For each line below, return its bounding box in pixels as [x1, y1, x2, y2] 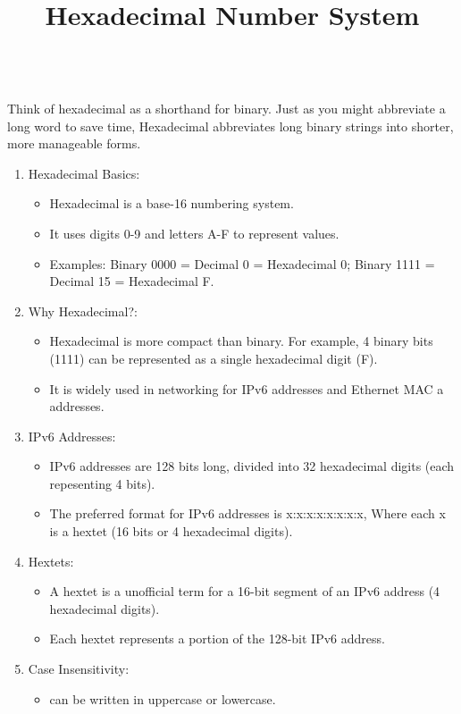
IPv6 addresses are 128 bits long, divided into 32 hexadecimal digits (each [49, 457, 455, 475]
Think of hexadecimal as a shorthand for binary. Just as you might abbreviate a [7, 98, 446, 117]
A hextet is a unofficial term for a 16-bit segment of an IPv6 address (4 [49, 582, 440, 601]
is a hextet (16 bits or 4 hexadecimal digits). [49, 522, 293, 541]
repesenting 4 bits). [49, 474, 155, 492]
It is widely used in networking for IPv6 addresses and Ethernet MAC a [49, 379, 444, 398]
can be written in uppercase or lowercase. [49, 689, 276, 708]
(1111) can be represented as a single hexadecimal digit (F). [49, 349, 378, 367]
